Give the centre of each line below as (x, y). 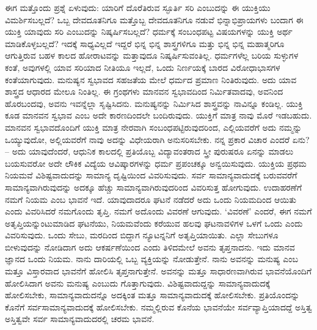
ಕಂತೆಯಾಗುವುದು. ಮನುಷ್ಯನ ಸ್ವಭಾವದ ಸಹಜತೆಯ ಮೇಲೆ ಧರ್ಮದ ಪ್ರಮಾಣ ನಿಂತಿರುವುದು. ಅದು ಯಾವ (151, 79)
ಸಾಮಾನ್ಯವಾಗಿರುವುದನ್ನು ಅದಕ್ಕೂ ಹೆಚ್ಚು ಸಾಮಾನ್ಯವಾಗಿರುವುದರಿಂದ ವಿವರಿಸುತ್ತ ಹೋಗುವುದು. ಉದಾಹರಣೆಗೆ (154, 187)
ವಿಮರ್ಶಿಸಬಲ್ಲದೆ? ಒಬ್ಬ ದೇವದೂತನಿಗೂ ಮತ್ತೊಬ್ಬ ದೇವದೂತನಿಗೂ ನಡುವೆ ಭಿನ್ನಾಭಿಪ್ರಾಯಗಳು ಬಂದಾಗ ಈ (154, 19)
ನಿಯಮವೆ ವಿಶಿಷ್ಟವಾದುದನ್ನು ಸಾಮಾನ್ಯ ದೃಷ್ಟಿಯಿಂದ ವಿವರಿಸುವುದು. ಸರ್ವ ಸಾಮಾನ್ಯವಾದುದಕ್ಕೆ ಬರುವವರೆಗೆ (151, 175)
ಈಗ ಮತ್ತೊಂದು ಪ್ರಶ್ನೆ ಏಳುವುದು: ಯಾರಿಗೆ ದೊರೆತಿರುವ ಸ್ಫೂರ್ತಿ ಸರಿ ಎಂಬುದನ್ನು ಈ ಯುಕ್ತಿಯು (138, 7)
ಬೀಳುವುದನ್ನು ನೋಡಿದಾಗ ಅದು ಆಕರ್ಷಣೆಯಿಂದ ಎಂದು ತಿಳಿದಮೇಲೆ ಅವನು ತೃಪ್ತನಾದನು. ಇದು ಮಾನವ (150, 247)
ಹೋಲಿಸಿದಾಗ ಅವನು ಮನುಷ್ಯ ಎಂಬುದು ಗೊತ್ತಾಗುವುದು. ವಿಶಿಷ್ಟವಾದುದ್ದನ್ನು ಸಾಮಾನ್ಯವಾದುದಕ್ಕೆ (138, 283)
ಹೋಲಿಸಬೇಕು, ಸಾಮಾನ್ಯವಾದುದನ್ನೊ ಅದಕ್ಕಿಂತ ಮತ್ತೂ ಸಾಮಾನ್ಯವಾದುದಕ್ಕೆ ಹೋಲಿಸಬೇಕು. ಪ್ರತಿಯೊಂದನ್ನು (152, 295)
